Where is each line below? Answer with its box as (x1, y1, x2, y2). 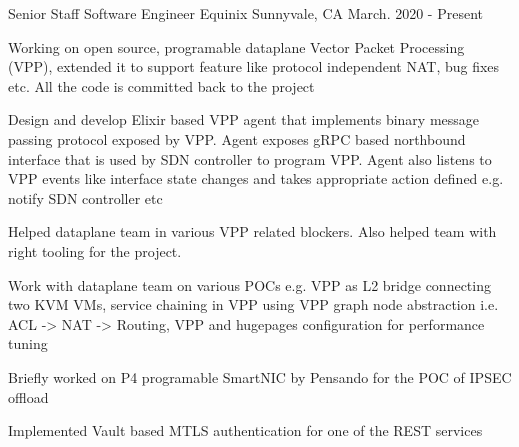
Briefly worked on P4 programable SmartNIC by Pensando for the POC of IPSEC (8, 366, 512, 387)
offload (8, 386, 49, 407)
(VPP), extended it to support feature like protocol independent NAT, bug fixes (8, 56, 500, 77)
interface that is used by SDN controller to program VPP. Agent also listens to (8, 148, 492, 169)
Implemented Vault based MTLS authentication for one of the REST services (8, 420, 483, 441)
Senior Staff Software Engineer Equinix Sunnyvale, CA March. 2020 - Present (8, 3, 483, 23)
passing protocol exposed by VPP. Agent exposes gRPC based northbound (8, 128, 466, 149)
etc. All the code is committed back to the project (8, 75, 315, 96)
